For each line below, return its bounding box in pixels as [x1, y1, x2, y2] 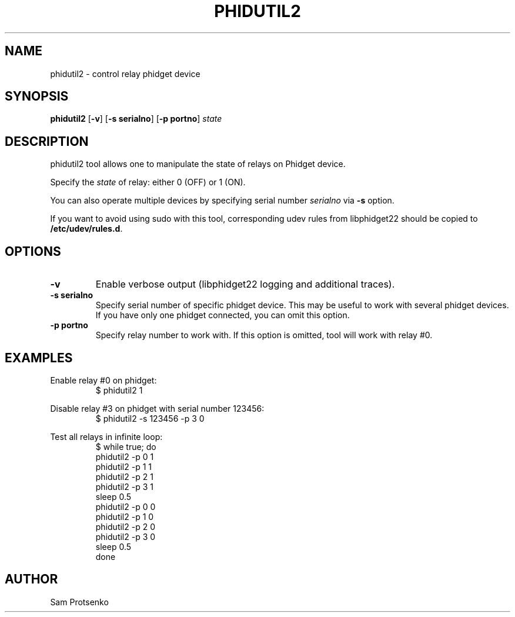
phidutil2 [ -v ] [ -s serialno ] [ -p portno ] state [50, 114, 222, 124]
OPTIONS [5, 244, 61, 259]
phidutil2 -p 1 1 [95, 461, 152, 472]
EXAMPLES [5, 350, 73, 365]
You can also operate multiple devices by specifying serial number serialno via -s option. [50, 195, 394, 206]
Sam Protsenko [50, 596, 109, 607]
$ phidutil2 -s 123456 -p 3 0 [95, 413, 205, 423]
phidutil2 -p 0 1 [95, 451, 154, 462]
